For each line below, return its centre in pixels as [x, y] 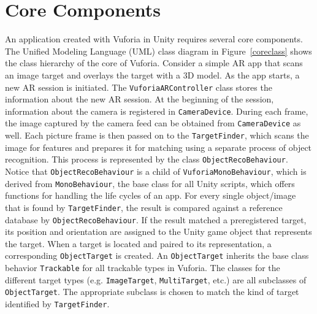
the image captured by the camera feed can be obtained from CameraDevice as [153, 123]
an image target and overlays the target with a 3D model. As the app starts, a [152, 75]
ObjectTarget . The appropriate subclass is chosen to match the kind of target [152, 292]
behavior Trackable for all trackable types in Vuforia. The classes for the [143, 268]
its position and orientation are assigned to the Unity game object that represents [158, 232]
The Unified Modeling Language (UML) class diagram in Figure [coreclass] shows [158, 51]
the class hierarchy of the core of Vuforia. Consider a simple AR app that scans [154, 63]
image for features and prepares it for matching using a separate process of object [158, 147]
